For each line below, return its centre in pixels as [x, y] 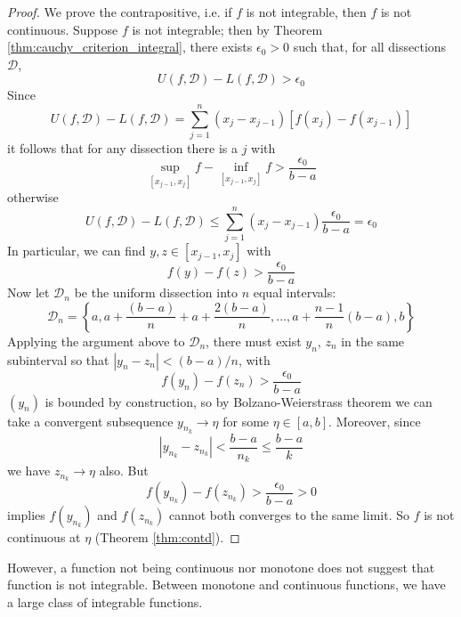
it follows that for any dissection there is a [122, 148]
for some [246, 421]
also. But [124, 471]
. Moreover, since [375, 421]
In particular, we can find [77, 251]
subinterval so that [58, 359]
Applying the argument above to [96, 341]
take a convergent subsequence [90, 421]
